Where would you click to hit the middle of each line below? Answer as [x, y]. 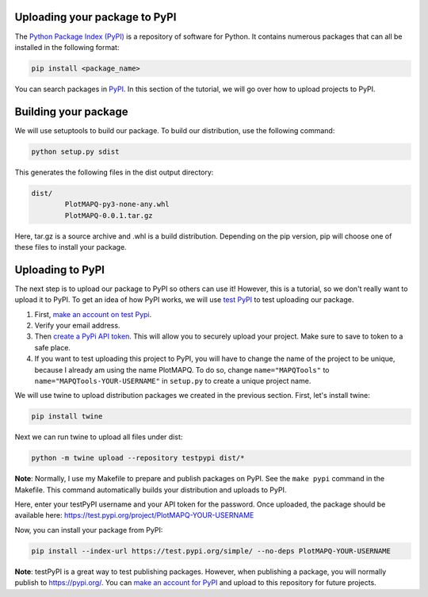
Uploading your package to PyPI [96, 17]
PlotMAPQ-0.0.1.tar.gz [109, 215]
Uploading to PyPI [59, 270]
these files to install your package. [71, 247]
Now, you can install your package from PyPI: [89, 530]
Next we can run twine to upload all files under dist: [99, 437]
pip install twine [67, 417]
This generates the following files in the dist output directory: [114, 172]
